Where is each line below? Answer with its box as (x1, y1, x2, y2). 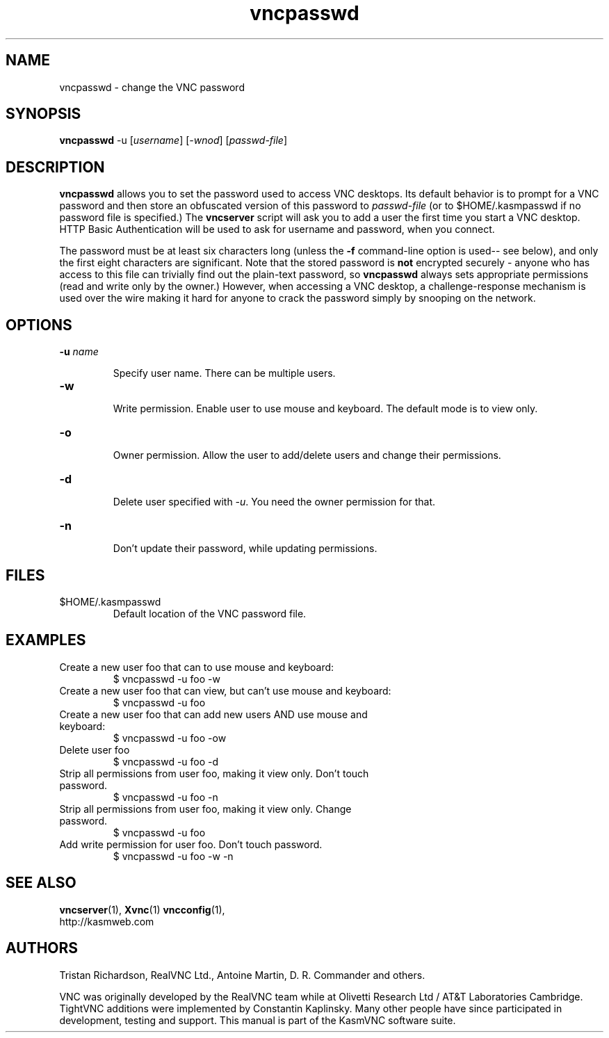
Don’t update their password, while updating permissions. (113, 542, 377, 555)
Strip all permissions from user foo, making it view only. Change (59, 802, 352, 815)
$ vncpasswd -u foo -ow (113, 731, 227, 744)
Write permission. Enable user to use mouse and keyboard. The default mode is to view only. (113, 403, 538, 415)
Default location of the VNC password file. (113, 607, 307, 619)
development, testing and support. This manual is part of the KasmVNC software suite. (59, 1014, 456, 1026)
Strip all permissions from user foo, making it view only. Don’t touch (59, 767, 369, 779)
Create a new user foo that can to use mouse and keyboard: (59, 660, 334, 673)
